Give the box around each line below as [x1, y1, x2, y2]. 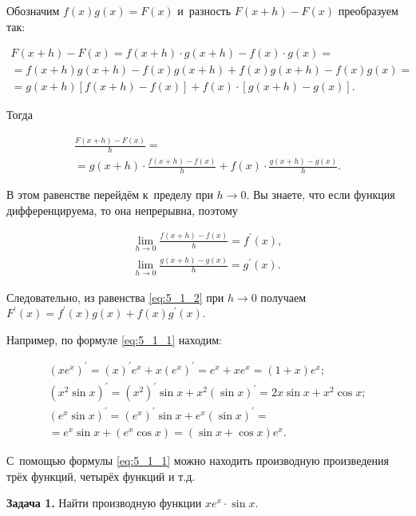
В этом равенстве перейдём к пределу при [6, 186, 213, 203]
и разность [177, 2, 232, 18]
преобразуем [338, 2, 398, 18]
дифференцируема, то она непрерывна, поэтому [6, 201, 238, 218]
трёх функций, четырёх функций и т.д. [6, 467, 196, 484]
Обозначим [6, 2, 60, 18]
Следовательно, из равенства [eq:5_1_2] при [6, 288, 224, 305]
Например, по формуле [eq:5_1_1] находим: [6, 331, 222, 347]
